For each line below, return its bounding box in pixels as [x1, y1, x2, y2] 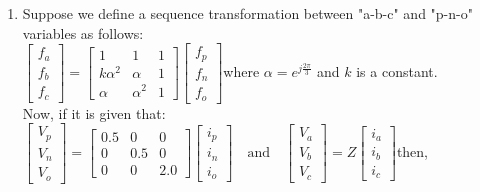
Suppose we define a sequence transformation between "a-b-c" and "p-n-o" [22, 3, 473, 23]
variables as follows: [22, 22, 144, 43]
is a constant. [356, 60, 438, 81]
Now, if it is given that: [22, 102, 166, 123]
